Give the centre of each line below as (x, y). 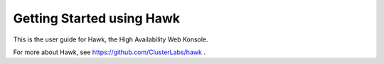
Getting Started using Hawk (97, 18)
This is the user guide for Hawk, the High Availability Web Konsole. (111, 39)
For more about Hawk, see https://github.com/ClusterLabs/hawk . (110, 52)
